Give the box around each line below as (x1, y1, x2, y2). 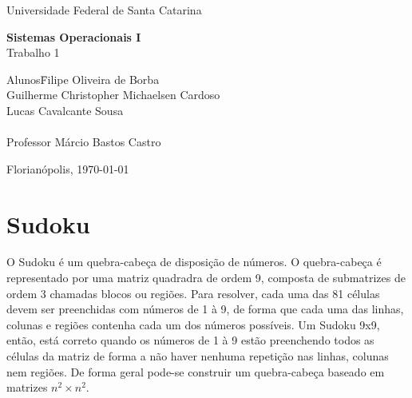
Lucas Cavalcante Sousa (6, 101, 124, 118)
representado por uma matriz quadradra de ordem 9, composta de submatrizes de (6, 269, 406, 286)
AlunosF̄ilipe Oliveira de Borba (6, 70, 160, 87)
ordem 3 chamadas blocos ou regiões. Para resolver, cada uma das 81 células (6, 285, 380, 301)
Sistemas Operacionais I (6, 28, 141, 45)
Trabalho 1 (6, 44, 60, 61)
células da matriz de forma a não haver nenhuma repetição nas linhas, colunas (6, 348, 389, 364)
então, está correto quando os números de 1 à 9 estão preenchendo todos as (6, 332, 374, 348)
